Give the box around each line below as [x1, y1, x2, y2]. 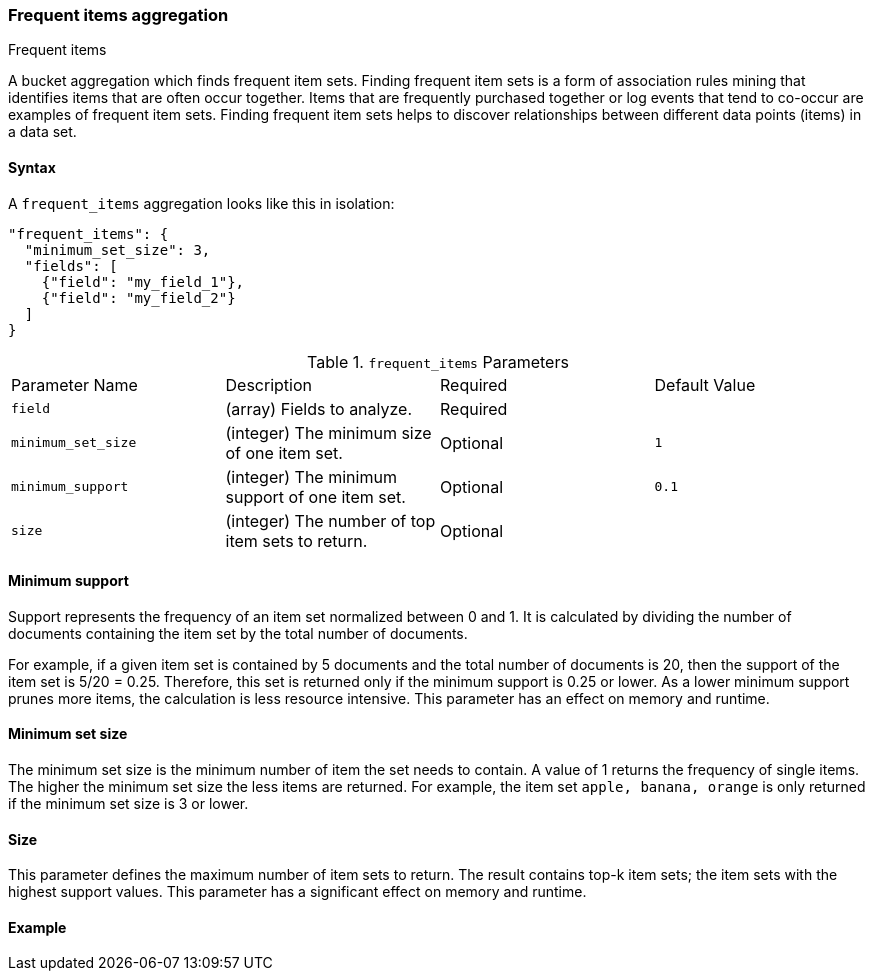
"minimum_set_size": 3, [24, 241, 211, 258]
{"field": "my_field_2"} [41, 289, 236, 306]
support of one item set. [225, 486, 406, 507]
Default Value [654, 374, 756, 395]
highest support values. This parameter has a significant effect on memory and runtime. [8, 883, 587, 901]
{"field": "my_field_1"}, [41, 273, 245, 290]
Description [225, 374, 312, 395]
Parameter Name [11, 374, 138, 395]
